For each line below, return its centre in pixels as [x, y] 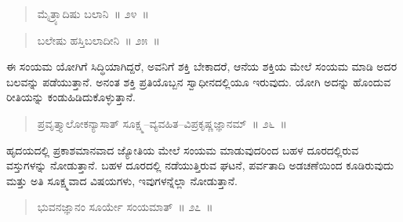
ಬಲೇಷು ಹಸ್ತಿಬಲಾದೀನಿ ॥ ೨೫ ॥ [98, 40]
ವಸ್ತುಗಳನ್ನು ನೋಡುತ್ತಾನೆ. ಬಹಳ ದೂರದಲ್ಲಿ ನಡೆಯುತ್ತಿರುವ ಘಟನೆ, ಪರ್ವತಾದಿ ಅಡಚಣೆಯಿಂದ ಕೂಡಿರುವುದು [200, 165]
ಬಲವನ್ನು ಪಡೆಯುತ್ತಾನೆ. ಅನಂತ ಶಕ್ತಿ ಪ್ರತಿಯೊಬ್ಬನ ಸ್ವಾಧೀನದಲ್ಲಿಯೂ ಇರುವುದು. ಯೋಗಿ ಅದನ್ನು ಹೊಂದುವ [199, 81]
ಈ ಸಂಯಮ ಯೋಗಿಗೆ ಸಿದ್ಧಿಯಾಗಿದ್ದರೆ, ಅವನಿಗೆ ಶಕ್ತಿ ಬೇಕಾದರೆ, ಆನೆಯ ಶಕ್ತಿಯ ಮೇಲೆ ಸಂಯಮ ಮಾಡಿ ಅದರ [202, 66]
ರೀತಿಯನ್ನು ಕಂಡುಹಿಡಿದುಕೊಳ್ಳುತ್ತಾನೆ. [71, 97]
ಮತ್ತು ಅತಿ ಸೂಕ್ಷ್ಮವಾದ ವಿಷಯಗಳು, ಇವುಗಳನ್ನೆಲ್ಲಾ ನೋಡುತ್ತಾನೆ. [122, 180]
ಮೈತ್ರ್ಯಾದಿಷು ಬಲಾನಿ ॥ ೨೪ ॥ [93, 13]
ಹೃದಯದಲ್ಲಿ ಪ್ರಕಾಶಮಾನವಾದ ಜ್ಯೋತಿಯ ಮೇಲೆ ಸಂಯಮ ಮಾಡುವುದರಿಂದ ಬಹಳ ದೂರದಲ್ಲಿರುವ [183, 149]
